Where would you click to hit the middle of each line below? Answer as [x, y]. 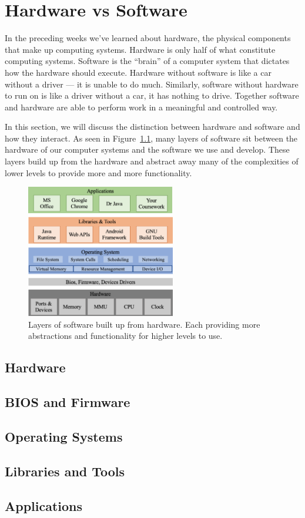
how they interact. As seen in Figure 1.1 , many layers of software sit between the [151, 138]
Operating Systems [64, 436]
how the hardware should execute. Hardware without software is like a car [138, 72]
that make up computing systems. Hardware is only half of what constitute [140, 49]
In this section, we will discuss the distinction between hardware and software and [152, 127]
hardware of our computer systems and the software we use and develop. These [147, 149]
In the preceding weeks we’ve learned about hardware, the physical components [148, 38]
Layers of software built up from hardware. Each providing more [144, 324]
